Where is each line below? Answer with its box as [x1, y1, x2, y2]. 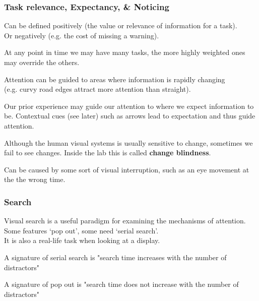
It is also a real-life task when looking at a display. [4, 235, 160, 246]
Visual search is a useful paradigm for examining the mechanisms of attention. [4, 215, 246, 226]
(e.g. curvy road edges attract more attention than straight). [4, 84, 191, 94]
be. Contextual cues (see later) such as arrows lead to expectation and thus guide [4, 110, 255, 121]
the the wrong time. [4, 174, 66, 185]
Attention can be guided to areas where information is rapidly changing [4, 74, 225, 84]
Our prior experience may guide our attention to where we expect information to [4, 100, 254, 111]
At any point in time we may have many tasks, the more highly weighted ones [4, 47, 245, 57]
